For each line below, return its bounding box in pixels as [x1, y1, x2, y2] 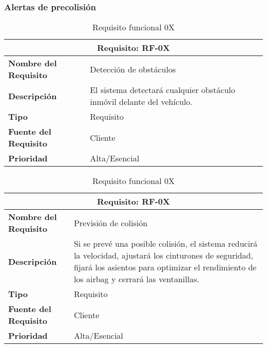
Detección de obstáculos [90, 63, 176, 75]
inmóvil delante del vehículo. [90, 96, 193, 108]
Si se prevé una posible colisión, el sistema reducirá [73, 237, 258, 250]
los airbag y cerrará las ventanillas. [73, 273, 199, 285]
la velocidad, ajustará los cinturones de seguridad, [73, 249, 253, 262]
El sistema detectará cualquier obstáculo [90, 84, 235, 96]
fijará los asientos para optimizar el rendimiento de [73, 261, 257, 273]
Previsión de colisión [73, 216, 148, 229]
